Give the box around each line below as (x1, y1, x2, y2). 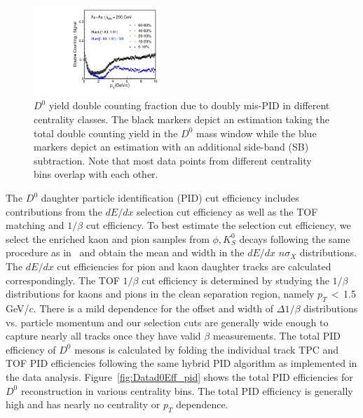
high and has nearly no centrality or (6, 397, 160, 412)
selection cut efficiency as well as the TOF (137, 204, 318, 218)
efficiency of (6, 342, 56, 356)
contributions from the (6, 204, 102, 218)
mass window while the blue (196, 125, 317, 140)
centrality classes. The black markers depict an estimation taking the (34, 112, 330, 127)
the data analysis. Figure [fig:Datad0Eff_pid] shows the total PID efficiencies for (6, 369, 353, 384)
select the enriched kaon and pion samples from (6, 231, 210, 246)
